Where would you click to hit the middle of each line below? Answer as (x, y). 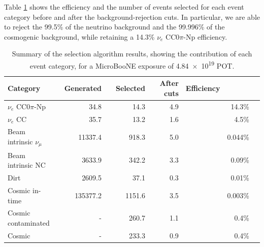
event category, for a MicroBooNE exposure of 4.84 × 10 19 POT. (132, 65)
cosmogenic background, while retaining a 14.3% (79, 36)
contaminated (29, 222)
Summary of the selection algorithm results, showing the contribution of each (132, 54)
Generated (83, 88)
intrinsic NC (27, 165)
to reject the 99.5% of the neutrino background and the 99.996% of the (114, 27)
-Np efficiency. (205, 36)
